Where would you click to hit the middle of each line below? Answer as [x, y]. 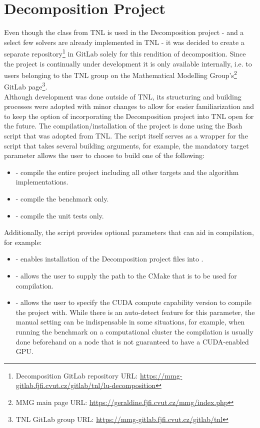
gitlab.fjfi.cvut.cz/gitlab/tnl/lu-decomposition [86, 385]
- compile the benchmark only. [62, 198]
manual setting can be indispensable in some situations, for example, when [130, 322]
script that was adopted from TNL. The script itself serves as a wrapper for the [126, 136]
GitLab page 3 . [26, 86]
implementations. [42, 182]
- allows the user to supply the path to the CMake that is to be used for [126, 275]
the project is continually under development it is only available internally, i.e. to [128, 63]
